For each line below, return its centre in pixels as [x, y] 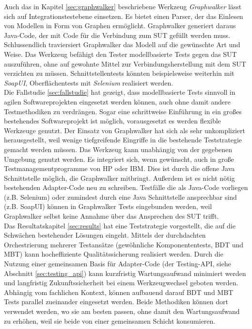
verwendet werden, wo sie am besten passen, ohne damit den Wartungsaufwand [122, 311]
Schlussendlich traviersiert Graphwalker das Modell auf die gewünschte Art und [122, 44]
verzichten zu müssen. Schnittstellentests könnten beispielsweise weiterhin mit [119, 73]
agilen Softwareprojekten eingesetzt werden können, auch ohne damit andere [117, 101]
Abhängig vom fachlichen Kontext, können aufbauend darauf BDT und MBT [119, 292]
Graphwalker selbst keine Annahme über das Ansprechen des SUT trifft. [111, 216]
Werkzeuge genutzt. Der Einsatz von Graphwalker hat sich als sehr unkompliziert [125, 130]
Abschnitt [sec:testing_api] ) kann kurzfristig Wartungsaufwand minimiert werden [125, 273]
